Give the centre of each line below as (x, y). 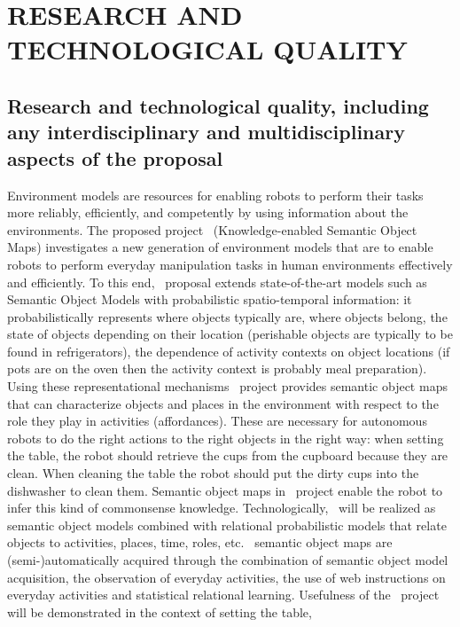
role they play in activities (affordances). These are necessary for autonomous (217, 421)
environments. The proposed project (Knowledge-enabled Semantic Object (212, 229)
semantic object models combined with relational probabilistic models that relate (227, 525)
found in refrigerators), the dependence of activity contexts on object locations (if (229, 351)
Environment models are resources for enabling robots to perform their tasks (215, 195)
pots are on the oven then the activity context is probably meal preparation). (217, 368)
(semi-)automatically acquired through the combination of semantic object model (228, 560)
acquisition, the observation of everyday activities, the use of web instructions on (226, 577)
